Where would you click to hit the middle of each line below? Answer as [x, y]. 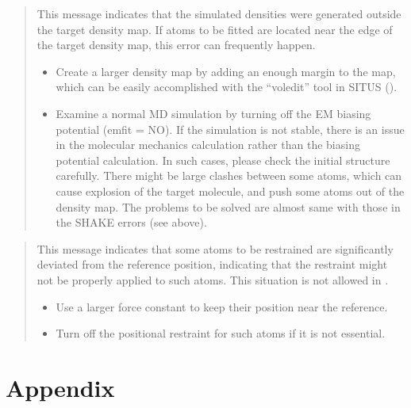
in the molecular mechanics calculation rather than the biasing [208, 145]
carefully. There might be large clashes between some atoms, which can [229, 175]
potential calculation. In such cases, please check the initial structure [223, 160]
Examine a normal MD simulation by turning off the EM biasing [213, 113]
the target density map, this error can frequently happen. [176, 45]
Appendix [60, 387]
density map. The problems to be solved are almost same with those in [228, 206]
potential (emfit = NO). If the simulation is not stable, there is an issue [230, 129]
